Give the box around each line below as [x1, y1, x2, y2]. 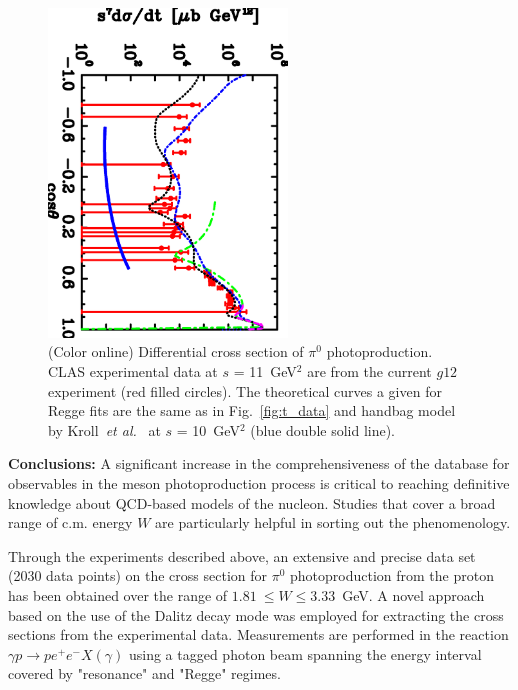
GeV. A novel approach [342, 585, 485, 605]
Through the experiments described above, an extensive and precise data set [8, 545, 476, 566]
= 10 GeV [176, 419, 240, 440]
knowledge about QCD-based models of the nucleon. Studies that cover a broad [8, 492, 496, 513]
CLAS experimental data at [48, 361, 218, 382]
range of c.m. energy [8, 512, 133, 533]
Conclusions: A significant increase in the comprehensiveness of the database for [8, 453, 510, 474]
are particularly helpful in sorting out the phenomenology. [155, 512, 511, 533]
